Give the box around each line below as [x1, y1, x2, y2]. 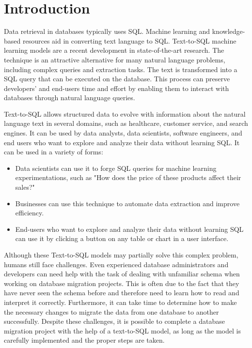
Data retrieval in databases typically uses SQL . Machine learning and [4, 26, 210, 36]
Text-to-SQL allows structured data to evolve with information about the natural [4, 108, 246, 119]
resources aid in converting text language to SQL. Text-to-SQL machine [22, 35, 236, 45]
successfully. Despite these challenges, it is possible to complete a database [4, 316, 225, 326]
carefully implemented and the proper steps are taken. [4, 335, 165, 345]
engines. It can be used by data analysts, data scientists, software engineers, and [4, 128, 242, 138]
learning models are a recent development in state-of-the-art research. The [4, 45, 224, 55]
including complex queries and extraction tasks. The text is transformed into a [4, 64, 237, 74]
